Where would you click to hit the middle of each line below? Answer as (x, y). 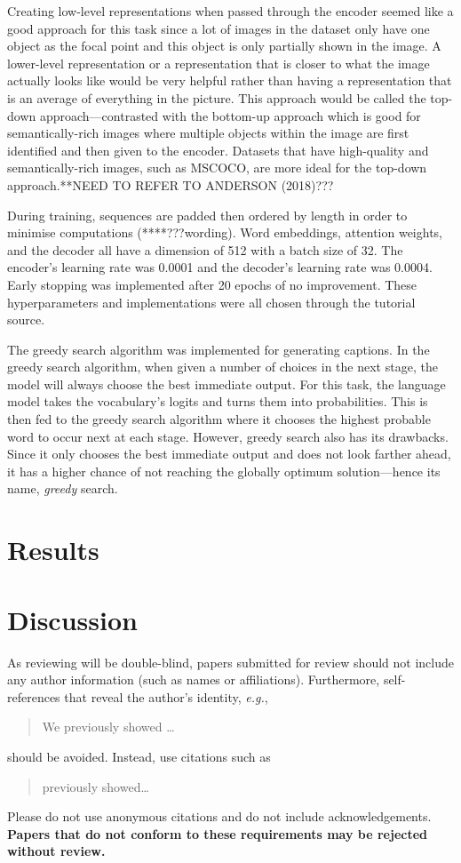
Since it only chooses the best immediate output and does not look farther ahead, (229, 454)
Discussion (72, 619)
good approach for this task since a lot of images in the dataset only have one (219, 28)
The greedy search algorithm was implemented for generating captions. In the (219, 349)
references (34, 696)
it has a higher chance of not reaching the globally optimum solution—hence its (224, 471)
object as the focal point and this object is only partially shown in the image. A (224, 46)
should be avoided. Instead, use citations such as (139, 756)
